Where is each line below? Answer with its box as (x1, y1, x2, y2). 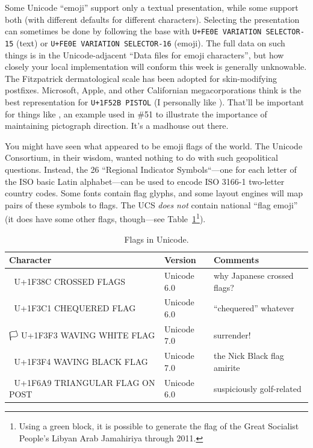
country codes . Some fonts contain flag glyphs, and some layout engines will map (5, 187, 303, 199)
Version (164, 254, 196, 266)
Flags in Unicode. (124, 232, 189, 245)
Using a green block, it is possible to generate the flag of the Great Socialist (19, 420, 299, 432)
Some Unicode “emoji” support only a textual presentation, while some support (5, 1, 299, 13)
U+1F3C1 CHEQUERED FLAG (14, 302, 136, 314)
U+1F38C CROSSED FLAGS (14, 275, 126, 287)
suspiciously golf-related (213, 382, 302, 394)
